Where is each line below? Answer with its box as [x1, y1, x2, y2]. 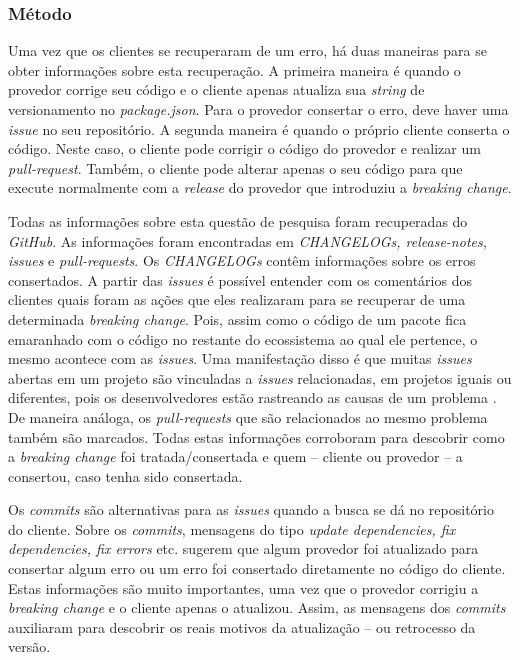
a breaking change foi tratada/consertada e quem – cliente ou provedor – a [8, 446, 463, 467]
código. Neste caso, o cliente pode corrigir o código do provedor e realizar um [8, 138, 481, 159]
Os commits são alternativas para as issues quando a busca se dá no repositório [8, 499, 494, 520]
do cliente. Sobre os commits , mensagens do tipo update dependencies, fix [8, 518, 456, 539]
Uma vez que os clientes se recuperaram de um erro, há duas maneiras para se [8, 40, 487, 61]
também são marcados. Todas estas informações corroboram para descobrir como [8, 426, 505, 447]
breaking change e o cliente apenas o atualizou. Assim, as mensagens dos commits [8, 597, 506, 618]
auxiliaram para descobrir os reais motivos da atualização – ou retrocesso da [8, 616, 476, 637]
